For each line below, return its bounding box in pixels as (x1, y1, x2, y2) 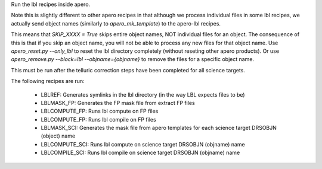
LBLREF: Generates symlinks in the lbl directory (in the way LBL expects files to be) (41, 91, 245, 98)
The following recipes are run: (11, 78, 85, 85)
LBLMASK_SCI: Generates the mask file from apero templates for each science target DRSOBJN (41, 125, 277, 132)
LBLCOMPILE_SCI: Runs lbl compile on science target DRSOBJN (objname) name (41, 149, 240, 157)
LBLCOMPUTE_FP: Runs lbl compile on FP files (41, 116, 156, 123)
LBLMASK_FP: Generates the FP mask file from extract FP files (41, 99, 195, 106)
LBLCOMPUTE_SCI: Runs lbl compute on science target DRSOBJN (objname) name (41, 141, 246, 148)
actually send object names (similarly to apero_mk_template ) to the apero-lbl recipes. (11, 20, 221, 27)
